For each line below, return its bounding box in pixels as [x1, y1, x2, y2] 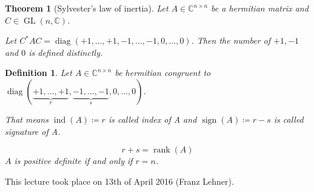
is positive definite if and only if [14, 154, 133, 167]
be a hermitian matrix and [211, 2, 309, 14]
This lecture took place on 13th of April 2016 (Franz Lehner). [5, 174, 234, 187]
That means [5, 112, 48, 125]
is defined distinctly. [28, 46, 103, 58]
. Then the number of [191, 34, 271, 47]
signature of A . [5, 125, 61, 137]
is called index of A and [108, 112, 197, 125]
